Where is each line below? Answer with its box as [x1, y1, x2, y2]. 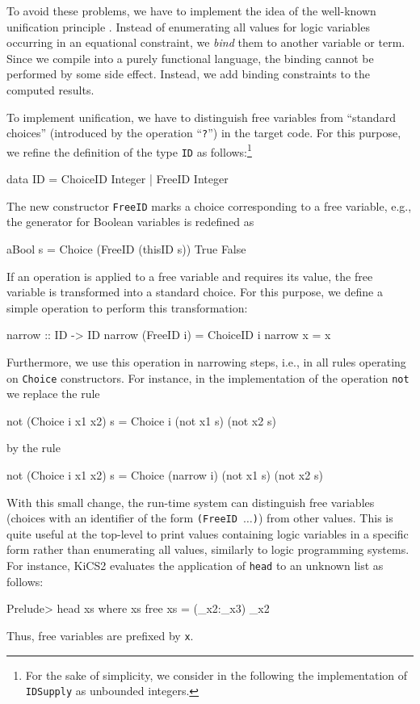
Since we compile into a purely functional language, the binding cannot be [6, 49, 374, 66]
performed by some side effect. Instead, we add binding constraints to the [6, 65, 371, 82]
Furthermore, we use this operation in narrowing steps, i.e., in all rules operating [6, 353, 406, 370]
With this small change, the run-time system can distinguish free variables [6, 493, 375, 510]
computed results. [6, 81, 94, 98]
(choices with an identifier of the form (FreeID [6, 509, 237, 526]
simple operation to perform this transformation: [6, 299, 248, 316]
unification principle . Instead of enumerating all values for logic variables [6, 18, 370, 35]
